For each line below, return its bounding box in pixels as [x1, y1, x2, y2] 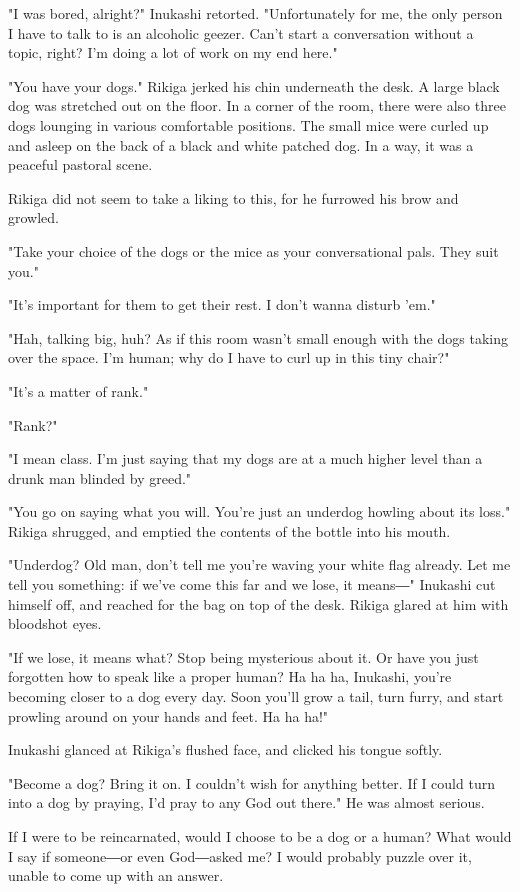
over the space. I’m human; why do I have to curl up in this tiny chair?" [8, 347, 450, 368]
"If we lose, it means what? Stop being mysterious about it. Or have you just [8, 646, 479, 667]
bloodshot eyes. [8, 613, 102, 634]
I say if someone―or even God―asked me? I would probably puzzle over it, [8, 845, 472, 866]
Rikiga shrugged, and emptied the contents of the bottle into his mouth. [8, 520, 451, 541]
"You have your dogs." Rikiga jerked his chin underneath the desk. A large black [8, 75, 500, 96]
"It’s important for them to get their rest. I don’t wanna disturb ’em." [8, 294, 436, 315]
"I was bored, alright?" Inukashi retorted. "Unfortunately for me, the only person [8, 3, 503, 23]
